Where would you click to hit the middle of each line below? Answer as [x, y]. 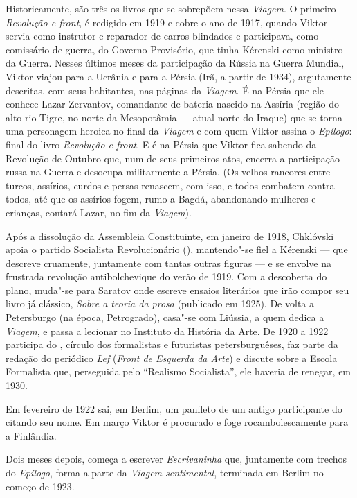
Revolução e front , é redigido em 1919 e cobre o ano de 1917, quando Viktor [167, 22]
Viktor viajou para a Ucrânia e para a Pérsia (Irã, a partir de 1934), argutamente [178, 76]
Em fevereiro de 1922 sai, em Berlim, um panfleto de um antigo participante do [174, 408]
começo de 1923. [40, 486]
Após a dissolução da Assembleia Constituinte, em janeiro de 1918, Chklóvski [170, 235]
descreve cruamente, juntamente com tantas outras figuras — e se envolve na [169, 263]
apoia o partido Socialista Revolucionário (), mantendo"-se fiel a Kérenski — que [177, 249]
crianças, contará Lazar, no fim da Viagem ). [99, 212]
